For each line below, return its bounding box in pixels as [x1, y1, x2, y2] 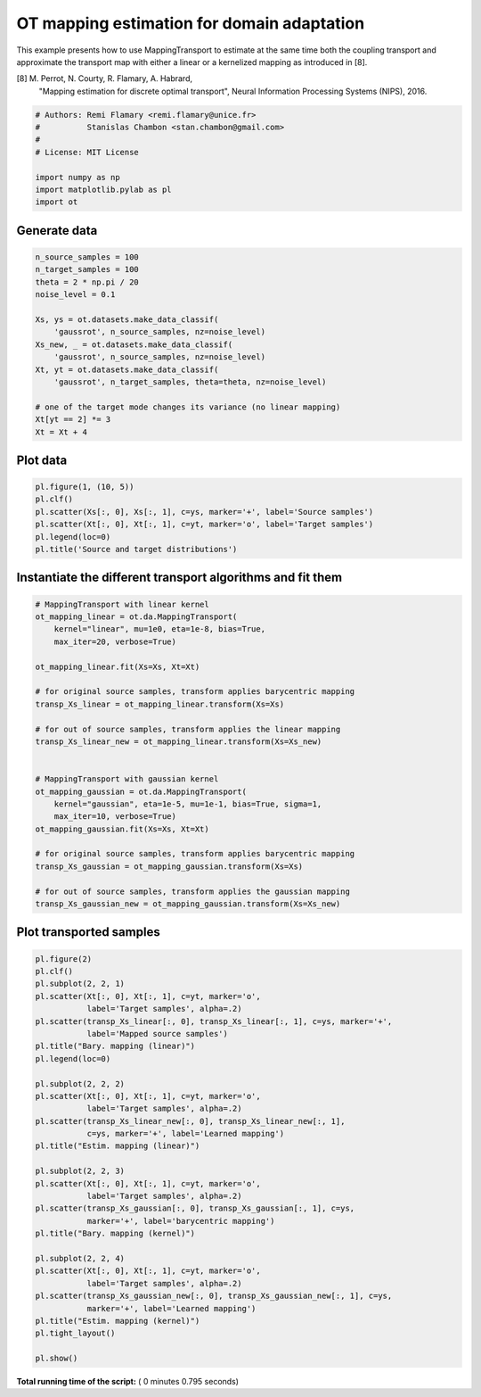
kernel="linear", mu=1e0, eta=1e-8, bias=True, [53, 624, 266, 634]
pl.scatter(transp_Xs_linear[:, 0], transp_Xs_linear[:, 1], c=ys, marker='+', [35, 1016, 393, 1026]
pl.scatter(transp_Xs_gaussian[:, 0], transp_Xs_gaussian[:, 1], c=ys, [35, 1203, 355, 1213]
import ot [35, 197, 78, 207]
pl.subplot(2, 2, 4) [35, 1253, 125, 1263]
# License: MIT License [35, 147, 140, 157]
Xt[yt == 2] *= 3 [35, 415, 111, 425]
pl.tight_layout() [35, 1328, 116, 1338]
